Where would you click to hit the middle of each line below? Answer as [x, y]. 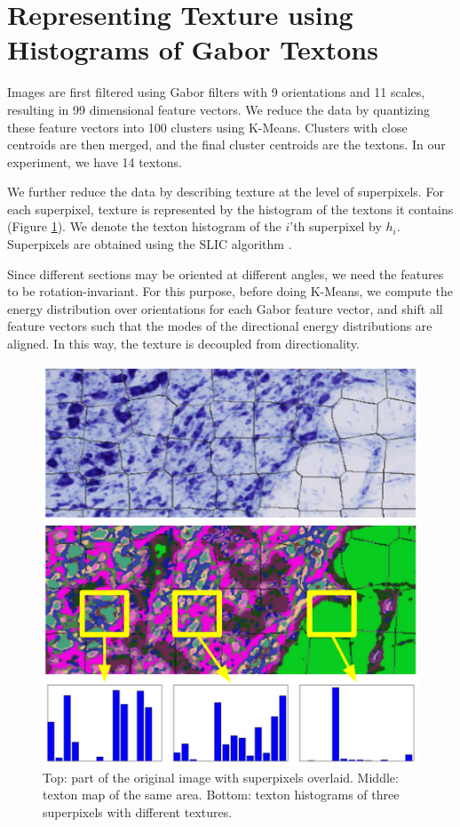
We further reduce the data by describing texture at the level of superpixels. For [226, 192]
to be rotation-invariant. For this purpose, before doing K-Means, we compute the [230, 291]
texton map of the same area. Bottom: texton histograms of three [221, 795]
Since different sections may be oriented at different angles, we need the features [226, 273]
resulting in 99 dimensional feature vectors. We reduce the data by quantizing [219, 109]
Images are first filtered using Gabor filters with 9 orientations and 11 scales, [216, 92]
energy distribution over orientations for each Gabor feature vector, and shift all [225, 308]
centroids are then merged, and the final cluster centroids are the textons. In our [226, 145]
